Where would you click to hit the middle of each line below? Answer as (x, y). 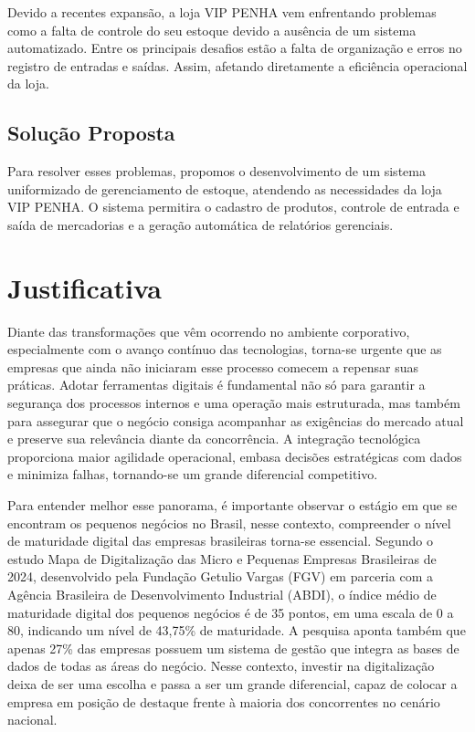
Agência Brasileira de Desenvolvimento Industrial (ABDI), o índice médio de (222, 594)
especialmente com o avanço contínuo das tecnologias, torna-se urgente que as (225, 349)
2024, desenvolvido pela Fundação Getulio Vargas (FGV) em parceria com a (220, 576)
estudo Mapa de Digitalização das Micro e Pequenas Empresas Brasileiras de (222, 558)
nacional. (32, 720)
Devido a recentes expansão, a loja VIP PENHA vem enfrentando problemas (222, 12)
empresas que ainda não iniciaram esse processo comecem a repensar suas (213, 366)
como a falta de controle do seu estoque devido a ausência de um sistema (212, 30)
